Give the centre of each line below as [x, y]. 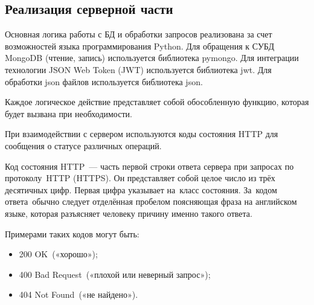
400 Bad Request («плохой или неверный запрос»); [115, 274]
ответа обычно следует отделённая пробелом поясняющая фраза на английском [151, 201]
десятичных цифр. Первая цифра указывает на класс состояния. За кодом [141, 189]
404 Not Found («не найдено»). [78, 294]
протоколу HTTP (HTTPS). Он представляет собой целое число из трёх [140, 178]
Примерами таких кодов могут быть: [72, 233]
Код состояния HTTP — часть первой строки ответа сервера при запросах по [149, 166]
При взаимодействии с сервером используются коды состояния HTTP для [142, 134]
